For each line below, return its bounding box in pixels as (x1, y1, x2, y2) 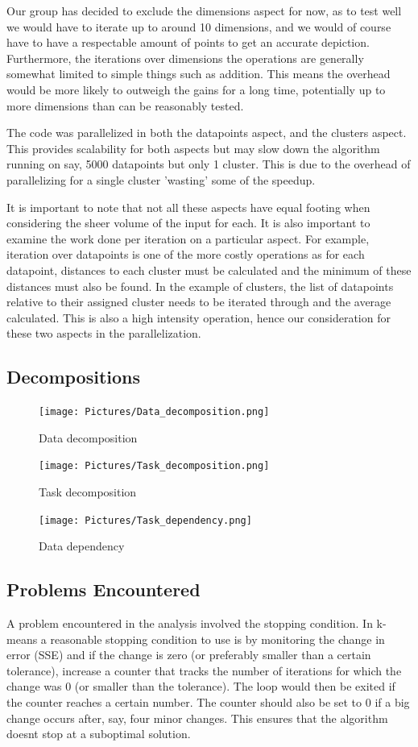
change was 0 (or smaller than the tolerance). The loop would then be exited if (6, 678, 395, 695)
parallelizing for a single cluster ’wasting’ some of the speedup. (6, 171, 316, 188)
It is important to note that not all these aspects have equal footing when (6, 198, 370, 215)
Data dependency (39, 537, 125, 554)
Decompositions (6, 364, 141, 389)
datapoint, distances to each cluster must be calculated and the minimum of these (6, 261, 412, 278)
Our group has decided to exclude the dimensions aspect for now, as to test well (6, 2, 402, 19)
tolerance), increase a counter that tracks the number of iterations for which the (6, 662, 402, 679)
